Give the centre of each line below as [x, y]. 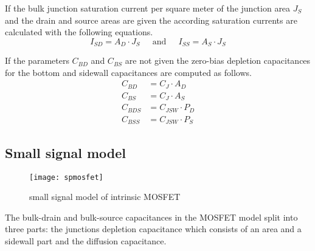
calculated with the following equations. [79, 32]
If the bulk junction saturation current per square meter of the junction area [148, 8]
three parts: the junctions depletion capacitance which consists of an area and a [153, 229]
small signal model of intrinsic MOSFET [105, 197]
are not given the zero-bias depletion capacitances [218, 60]
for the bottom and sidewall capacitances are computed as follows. [128, 72]
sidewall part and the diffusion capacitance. [86, 241]
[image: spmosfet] [66, 177]
